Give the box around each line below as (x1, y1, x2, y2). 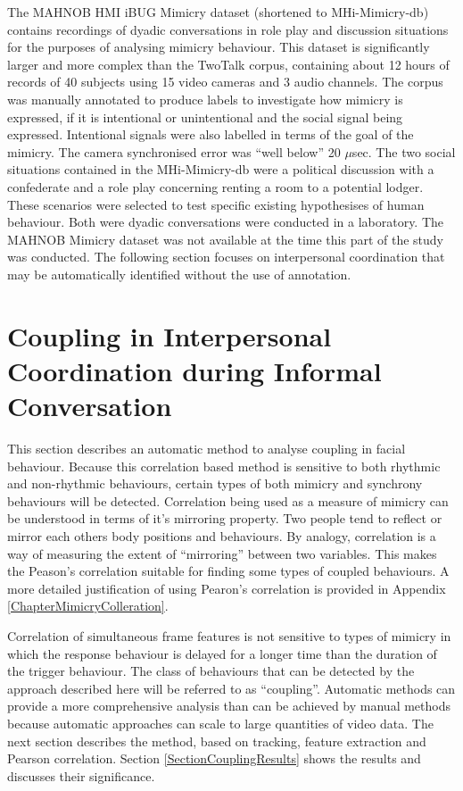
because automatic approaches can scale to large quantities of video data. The (7, 713, 434, 732)
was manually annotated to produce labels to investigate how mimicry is (7, 89, 403, 108)
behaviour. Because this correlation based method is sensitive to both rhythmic (7, 456, 441, 475)
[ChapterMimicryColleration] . (7, 596, 169, 615)
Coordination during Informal (7, 352, 382, 388)
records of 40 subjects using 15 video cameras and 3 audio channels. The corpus (7, 72, 443, 91)
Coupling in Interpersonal (7, 317, 332, 354)
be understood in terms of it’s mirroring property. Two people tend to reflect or (7, 509, 442, 528)
